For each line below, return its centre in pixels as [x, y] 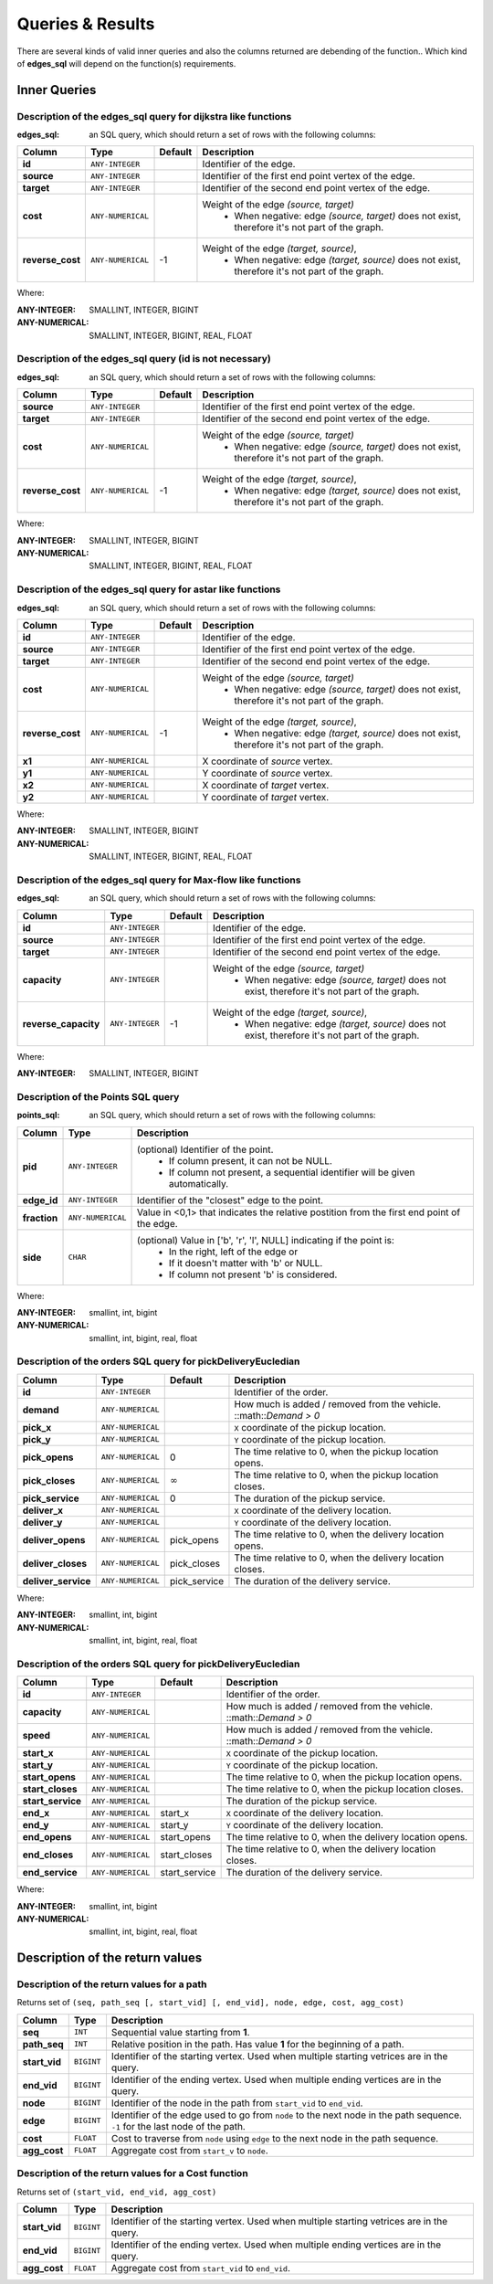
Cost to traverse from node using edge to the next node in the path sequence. [275, 2138]
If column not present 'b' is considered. [253, 1274]
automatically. [199, 1183]
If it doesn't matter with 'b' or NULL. [246, 1263]
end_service [50, 1873]
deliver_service [57, 1581]
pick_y [37, 1439]
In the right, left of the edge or [233, 1252]
